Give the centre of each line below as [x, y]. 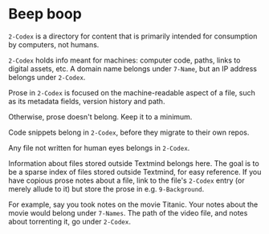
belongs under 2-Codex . [47, 77]
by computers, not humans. [54, 44]
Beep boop [45, 14]
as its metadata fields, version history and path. [87, 101]
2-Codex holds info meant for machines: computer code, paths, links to [124, 60]
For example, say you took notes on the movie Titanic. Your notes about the [133, 204]
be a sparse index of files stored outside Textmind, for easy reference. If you [135, 171]
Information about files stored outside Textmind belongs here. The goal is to [134, 163]
